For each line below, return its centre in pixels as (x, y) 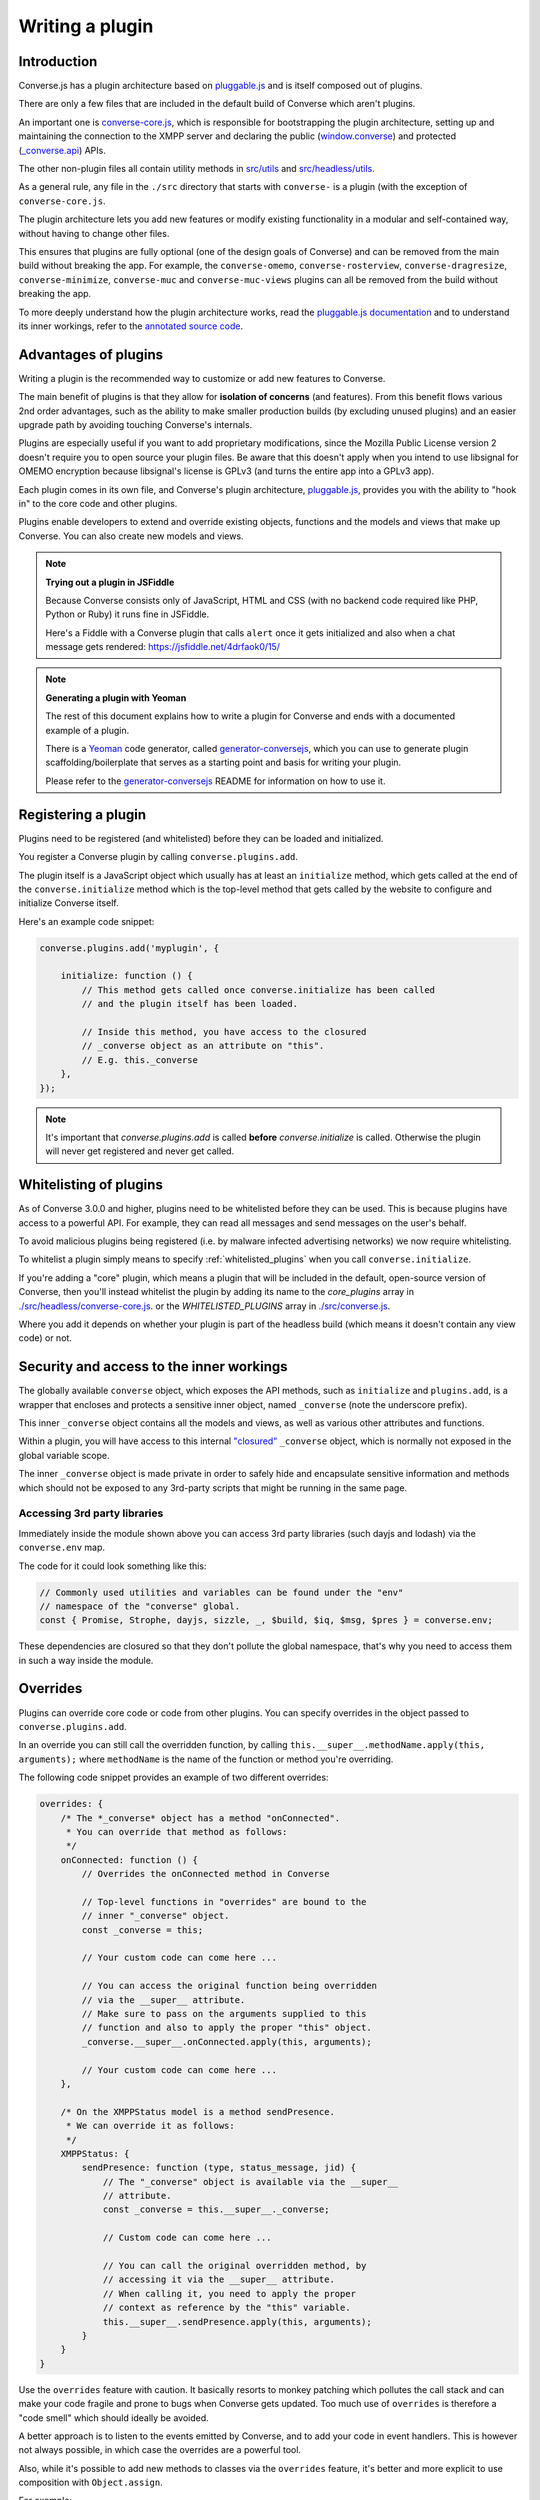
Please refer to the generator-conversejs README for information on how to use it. (215, 781)
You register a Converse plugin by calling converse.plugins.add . (158, 857)
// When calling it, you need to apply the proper (229, 2293)
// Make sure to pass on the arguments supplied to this (224, 2013)
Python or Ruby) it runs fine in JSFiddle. (127, 614)
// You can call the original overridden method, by (234, 2266)
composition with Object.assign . (91, 2482)
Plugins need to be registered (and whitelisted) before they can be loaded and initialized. (201, 838)
